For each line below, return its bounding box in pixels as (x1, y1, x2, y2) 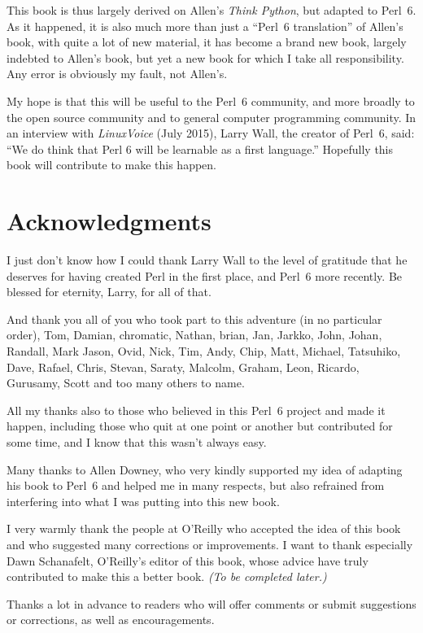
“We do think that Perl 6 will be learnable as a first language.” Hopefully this (7, 140, 394, 157)
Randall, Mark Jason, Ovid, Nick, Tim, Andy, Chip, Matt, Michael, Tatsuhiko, (7, 343, 401, 360)
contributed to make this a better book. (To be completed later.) (7, 568, 327, 585)
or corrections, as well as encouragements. (7, 611, 215, 628)
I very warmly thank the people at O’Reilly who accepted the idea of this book (7, 520, 401, 537)
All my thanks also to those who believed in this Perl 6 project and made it (7, 401, 386, 418)
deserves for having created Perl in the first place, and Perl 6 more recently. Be (7, 267, 403, 284)
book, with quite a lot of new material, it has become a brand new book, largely (7, 33, 407, 50)
